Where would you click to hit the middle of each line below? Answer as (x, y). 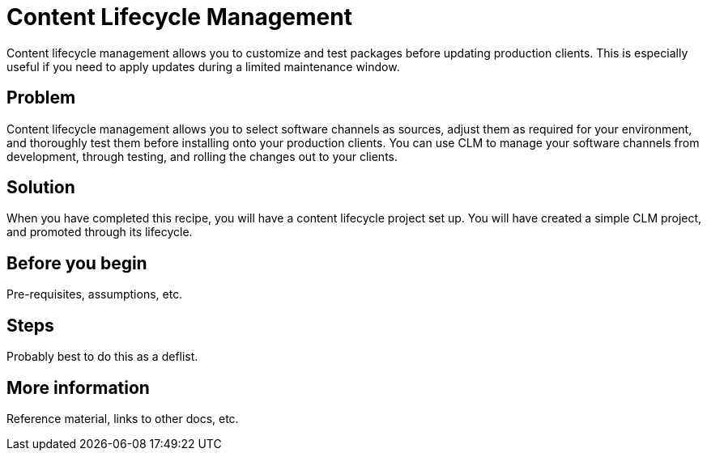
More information (78, 387)
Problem (41, 98)
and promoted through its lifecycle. (100, 232)
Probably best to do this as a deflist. (102, 357)
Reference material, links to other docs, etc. (123, 418)
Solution (41, 188)
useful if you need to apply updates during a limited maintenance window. (203, 66)
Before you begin (77, 263)
